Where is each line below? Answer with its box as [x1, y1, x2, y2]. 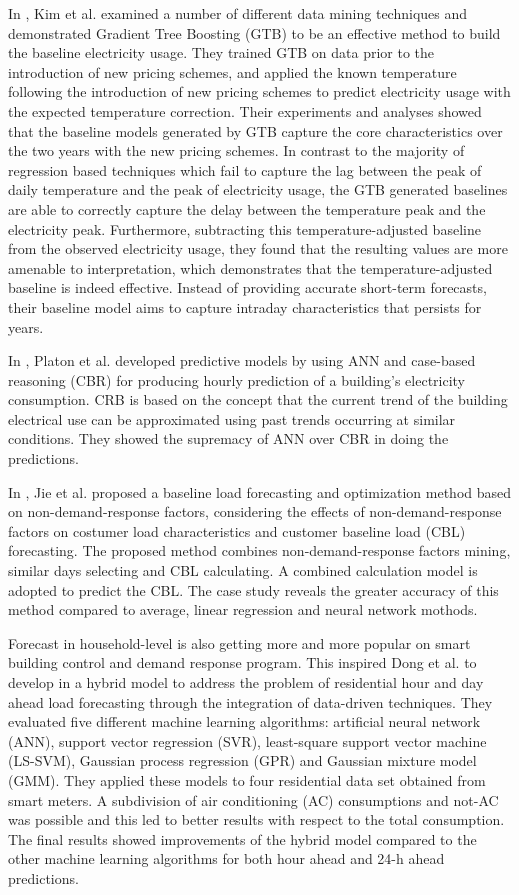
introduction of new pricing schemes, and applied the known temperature [8, 61, 457, 82]
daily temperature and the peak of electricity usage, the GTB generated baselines [8, 179, 508, 200]
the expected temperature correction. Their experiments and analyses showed [8, 100, 482, 121]
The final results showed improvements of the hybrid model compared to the [8, 828, 477, 849]
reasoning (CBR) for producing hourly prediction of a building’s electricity [8, 369, 466, 390]
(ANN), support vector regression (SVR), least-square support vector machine [8, 730, 487, 751]
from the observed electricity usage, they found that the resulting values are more [8, 238, 508, 259]
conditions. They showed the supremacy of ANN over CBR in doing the [8, 428, 449, 449]
